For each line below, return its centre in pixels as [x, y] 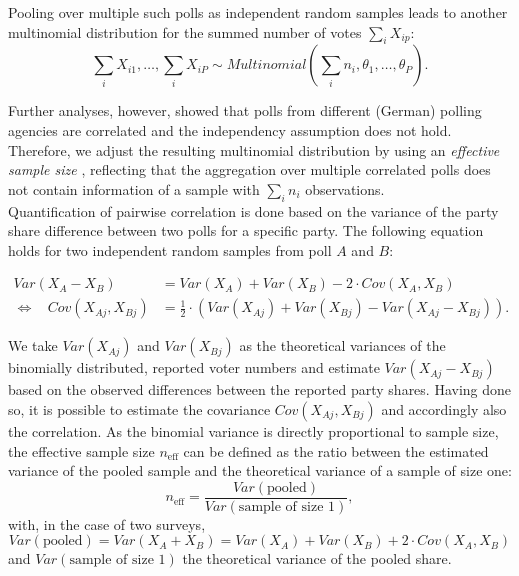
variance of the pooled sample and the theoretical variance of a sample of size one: [260, 470]
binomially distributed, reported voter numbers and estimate [194, 367]
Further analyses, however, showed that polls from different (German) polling [245, 110]
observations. [345, 188]
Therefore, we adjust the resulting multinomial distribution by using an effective [254, 149]
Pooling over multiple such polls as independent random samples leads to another [258, 12]
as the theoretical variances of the [342, 345]
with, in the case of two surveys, [107, 523]
